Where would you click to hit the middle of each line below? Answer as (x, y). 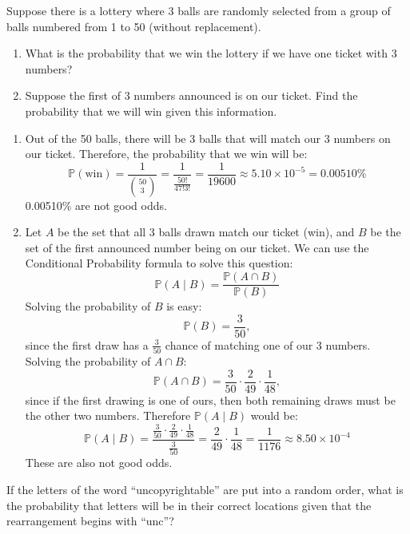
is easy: (184, 306)
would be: (274, 415)
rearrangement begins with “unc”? (90, 521)
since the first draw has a (87, 344)
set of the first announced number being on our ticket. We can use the (197, 247)
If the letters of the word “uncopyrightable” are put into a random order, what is (205, 490)
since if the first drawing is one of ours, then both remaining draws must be (210, 400)
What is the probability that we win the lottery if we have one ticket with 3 (211, 53)
